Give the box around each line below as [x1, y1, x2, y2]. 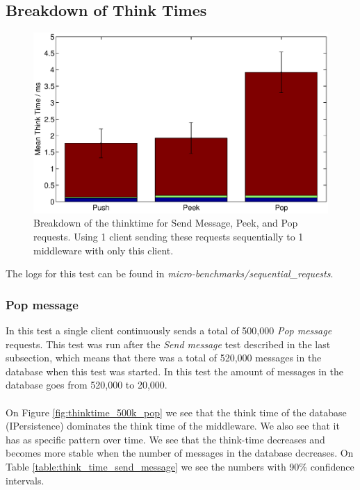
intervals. [6, 473, 44, 487]
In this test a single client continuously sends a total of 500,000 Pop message [6, 323, 332, 337]
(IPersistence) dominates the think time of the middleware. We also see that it [6, 418, 340, 433]
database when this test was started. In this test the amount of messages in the [6, 364, 344, 378]
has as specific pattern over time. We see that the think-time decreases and [6, 432, 325, 446]
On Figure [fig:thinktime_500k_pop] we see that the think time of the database [6, 405, 347, 419]
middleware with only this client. [33, 243, 174, 257]
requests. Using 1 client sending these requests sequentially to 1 [33, 229, 304, 243]
